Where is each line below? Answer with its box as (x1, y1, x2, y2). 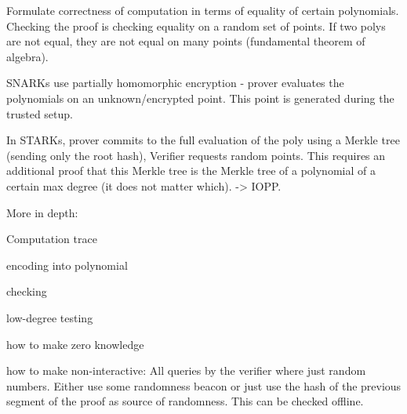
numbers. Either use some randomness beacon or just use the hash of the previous (6, 377, 402, 394)
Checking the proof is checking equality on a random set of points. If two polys (6, 17, 386, 34)
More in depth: (6, 204, 78, 220)
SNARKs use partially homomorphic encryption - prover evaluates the (6, 74, 344, 91)
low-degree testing (6, 309, 93, 325)
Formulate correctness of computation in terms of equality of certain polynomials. (6, 2, 399, 18)
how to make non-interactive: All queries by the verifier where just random (6, 362, 366, 379)
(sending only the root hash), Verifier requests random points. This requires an (6, 147, 386, 163)
